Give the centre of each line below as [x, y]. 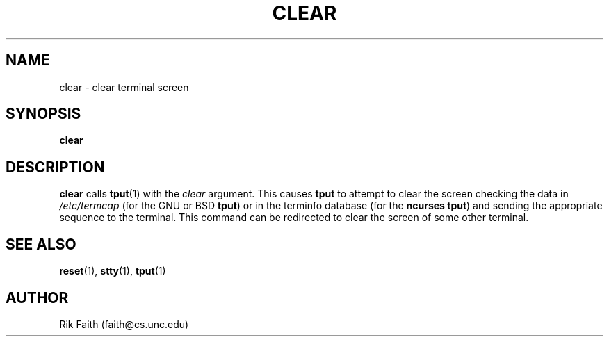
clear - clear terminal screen [124, 87]
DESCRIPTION [55, 167]
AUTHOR [37, 298]
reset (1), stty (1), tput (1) [113, 271]
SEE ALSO [41, 244]
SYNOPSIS [43, 114]
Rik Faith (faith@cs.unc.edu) [124, 324]
